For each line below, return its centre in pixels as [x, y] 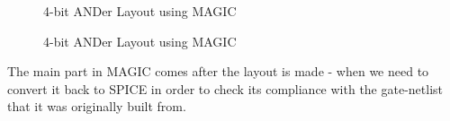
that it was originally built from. [97, 106]
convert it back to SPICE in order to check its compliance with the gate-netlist [225, 88]
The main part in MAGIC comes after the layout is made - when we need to [218, 71]
